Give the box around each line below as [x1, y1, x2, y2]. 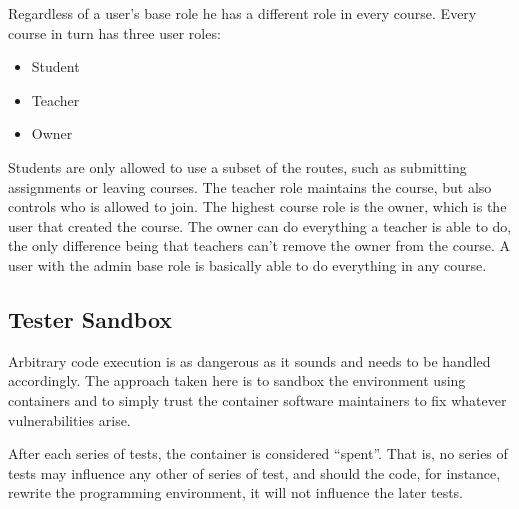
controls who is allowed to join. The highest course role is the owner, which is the [8, 196, 507, 217]
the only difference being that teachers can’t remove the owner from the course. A [8, 235, 510, 256]
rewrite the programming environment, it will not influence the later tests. [8, 482, 463, 503]
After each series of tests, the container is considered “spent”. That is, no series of [8, 443, 508, 464]
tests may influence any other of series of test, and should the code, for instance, [8, 462, 501, 483]
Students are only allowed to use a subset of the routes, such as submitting [8, 156, 467, 177]
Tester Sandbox [8, 303, 173, 334]
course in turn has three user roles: [8, 22, 221, 43]
